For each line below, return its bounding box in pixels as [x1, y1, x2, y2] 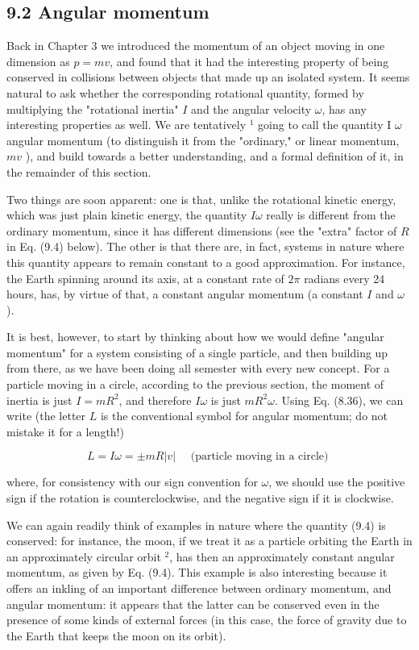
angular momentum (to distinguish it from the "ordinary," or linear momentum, [6, 131, 400, 148]
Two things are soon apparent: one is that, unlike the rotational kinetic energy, [6, 190, 396, 207]
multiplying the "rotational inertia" [6, 100, 179, 117]
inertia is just [6, 391, 73, 408]
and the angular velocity [191, 100, 312, 117]
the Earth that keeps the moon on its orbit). [6, 627, 226, 644]
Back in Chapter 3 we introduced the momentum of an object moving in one [6, 37, 385, 54]
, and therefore [118, 391, 192, 408]
